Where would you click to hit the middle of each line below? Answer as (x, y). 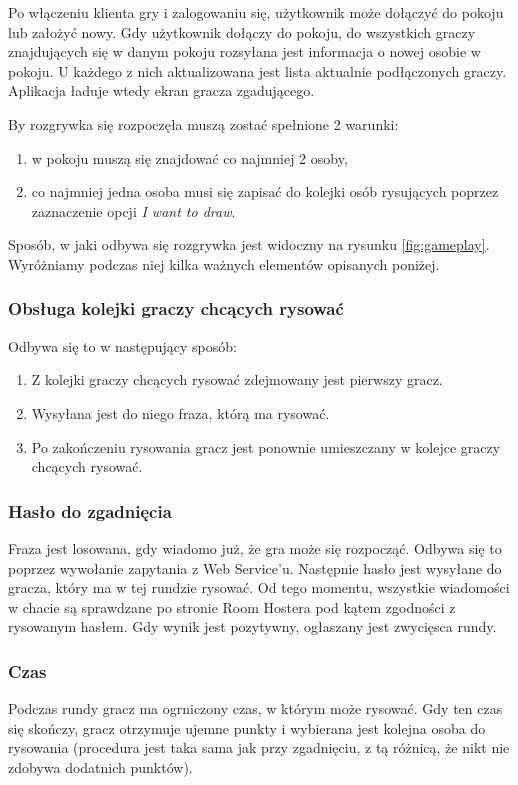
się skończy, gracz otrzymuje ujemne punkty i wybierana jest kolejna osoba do (247, 727)
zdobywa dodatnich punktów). (100, 766)
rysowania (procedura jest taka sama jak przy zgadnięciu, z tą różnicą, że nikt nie (259, 747)
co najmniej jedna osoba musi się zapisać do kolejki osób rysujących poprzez (265, 191)
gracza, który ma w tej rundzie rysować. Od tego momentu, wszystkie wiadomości (259, 587)
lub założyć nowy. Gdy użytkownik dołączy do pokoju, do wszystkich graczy (242, 31)
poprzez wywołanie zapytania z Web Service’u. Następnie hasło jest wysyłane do (255, 567)
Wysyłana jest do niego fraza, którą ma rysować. (180, 412)
